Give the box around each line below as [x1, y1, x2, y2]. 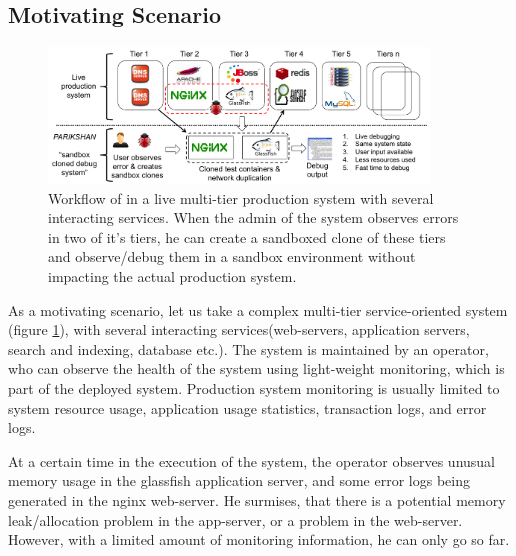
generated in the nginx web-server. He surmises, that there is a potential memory [8, 490, 506, 510]
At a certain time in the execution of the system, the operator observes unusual [8, 450, 496, 471]
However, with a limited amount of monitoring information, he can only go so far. [8, 529, 510, 550]
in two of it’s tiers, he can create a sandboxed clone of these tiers [48, 226, 446, 247]
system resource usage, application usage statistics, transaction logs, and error [8, 397, 487, 418]
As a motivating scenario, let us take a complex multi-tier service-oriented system [8, 299, 508, 320]
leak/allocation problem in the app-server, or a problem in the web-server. [8, 509, 463, 530]
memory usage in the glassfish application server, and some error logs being [8, 470, 470, 491]
